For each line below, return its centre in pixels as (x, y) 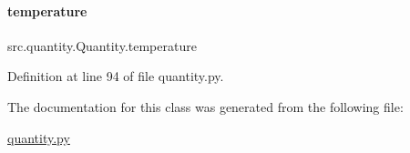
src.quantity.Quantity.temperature (102, 45)
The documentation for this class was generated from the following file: (205, 106)
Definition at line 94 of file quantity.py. (116, 76)
